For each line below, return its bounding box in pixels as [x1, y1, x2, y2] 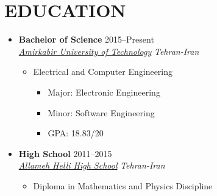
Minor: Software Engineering [48, 106, 155, 119]
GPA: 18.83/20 [48, 127, 104, 139]
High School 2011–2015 [18, 147, 112, 159]
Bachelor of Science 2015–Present [18, 33, 154, 46]
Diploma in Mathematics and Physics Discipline [33, 179, 213, 192]
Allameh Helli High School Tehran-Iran [18, 159, 165, 172]
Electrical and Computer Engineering [33, 65, 173, 78]
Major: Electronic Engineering [48, 85, 160, 98]
